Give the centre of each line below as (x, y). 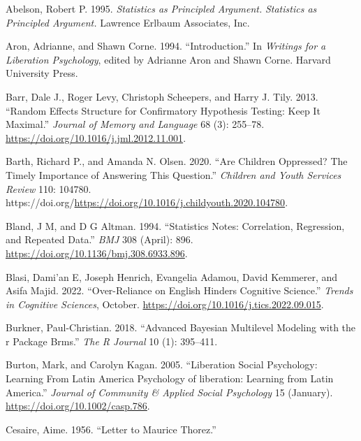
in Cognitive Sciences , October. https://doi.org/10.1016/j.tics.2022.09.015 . (165, 304)
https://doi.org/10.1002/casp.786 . (78, 406)
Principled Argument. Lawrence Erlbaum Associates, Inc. (128, 22)
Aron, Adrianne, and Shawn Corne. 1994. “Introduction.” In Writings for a (166, 46)
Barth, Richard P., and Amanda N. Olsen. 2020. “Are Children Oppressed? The (177, 161)
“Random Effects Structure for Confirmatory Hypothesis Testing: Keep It (163, 110)
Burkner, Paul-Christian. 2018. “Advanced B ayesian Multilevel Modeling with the (181, 327)
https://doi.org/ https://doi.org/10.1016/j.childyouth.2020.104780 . (147, 202)
